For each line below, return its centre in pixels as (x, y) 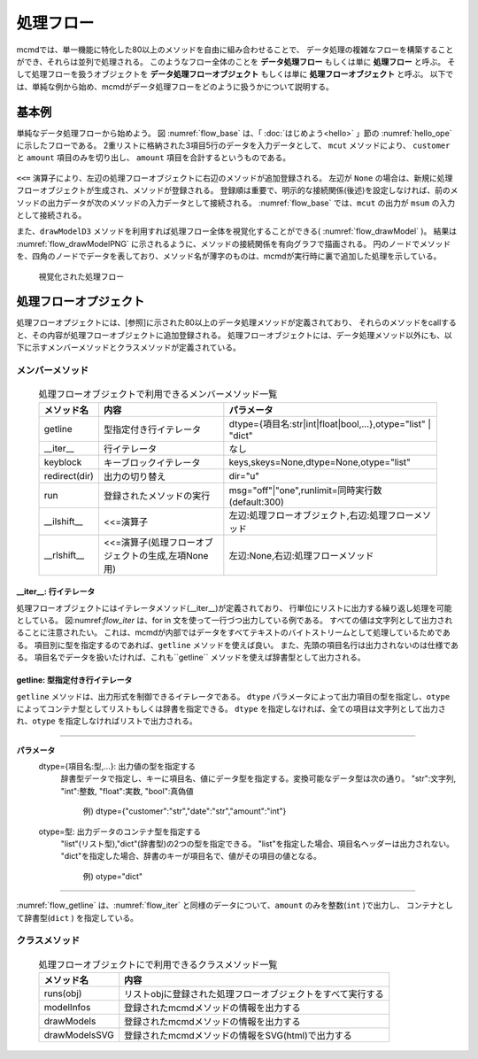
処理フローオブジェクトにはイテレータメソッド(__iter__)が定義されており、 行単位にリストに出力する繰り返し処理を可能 (234, 607)
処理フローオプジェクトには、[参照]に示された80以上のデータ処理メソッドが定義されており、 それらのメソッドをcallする (237, 322)
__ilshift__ (63, 521)
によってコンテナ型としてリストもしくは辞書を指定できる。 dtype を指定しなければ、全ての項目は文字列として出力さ (231, 708)
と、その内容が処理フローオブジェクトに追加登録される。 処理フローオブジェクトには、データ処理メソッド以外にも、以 (234, 335)
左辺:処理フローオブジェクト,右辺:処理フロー (321, 515)
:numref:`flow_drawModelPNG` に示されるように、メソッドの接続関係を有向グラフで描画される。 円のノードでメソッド (234, 243)
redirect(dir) (69, 475)
